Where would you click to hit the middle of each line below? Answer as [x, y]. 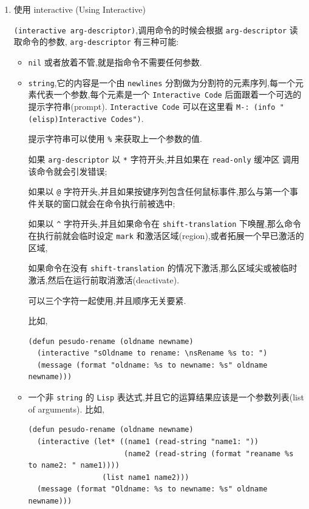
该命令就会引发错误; [68, 171]
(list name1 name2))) [146, 477]
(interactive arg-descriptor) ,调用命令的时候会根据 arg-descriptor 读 [156, 29]
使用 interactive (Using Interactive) [80, 9]
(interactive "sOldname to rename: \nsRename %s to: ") [152, 353]
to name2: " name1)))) [74, 466]
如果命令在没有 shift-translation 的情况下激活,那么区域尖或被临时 [163, 268]
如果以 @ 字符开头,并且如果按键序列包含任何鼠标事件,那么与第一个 [159, 191]
